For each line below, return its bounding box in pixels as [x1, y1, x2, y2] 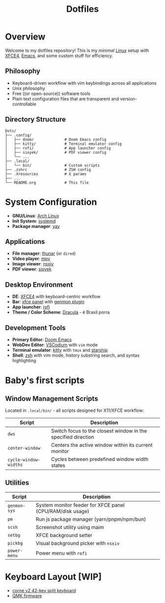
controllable [12, 101, 37, 107]
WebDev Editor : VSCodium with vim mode [12, 341, 98, 348]
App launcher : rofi [12, 304, 50, 310]
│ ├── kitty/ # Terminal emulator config [5, 141, 122, 146]
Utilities [5, 479, 29, 487]
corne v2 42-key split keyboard [12, 587, 76, 593]
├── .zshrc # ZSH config [5, 167, 91, 172]
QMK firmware [12, 593, 42, 599]
